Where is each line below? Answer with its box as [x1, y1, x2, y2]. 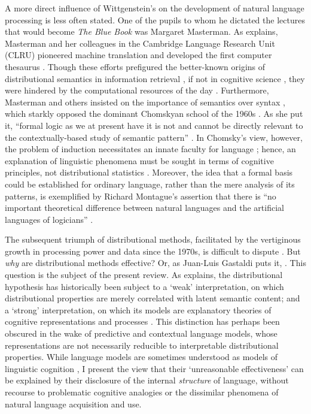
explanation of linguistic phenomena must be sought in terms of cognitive [5, 154, 274, 167]
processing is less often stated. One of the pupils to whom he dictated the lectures [5, 13, 305, 26]
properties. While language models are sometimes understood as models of [5, 350, 278, 363]
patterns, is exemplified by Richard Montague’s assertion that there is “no [5, 189, 276, 202]
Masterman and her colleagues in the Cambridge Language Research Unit [5, 37, 275, 49]
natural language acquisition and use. [5, 397, 142, 410]
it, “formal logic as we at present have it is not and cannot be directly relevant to [5, 119, 303, 131]
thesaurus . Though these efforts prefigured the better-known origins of [5, 60, 266, 72]
